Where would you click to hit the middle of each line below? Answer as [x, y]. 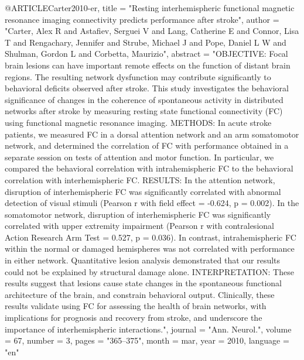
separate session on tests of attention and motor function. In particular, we [139, 157]
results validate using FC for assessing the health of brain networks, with [136, 306]
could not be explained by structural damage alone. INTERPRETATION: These [149, 271]
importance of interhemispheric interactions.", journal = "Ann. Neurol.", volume [148, 329]
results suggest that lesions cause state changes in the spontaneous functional [143, 283]
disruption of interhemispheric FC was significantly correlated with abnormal [143, 191]
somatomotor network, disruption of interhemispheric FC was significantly [138, 214]
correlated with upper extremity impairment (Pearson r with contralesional [139, 226]
